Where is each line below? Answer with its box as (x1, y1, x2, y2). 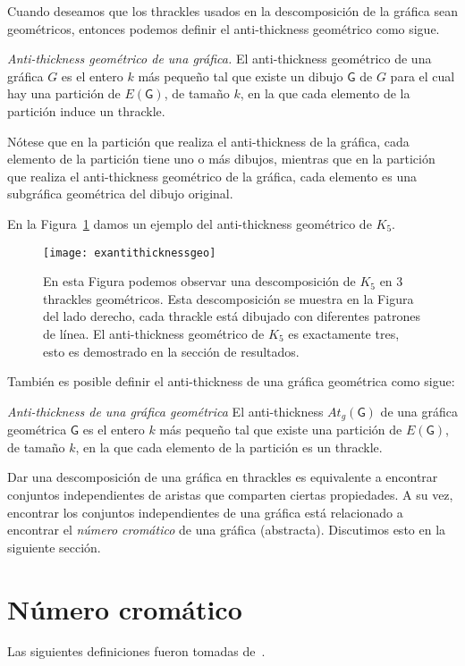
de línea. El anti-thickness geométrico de (43, 324, 265, 342)
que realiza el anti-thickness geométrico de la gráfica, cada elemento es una (7, 166, 417, 185)
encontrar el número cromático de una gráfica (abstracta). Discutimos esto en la (7, 520, 446, 539)
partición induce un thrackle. (7, 101, 165, 120)
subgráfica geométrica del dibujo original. (7, 184, 233, 203)
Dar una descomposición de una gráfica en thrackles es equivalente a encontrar (7, 468, 438, 486)
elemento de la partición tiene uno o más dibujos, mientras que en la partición (7, 149, 435, 168)
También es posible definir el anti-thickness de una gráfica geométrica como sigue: (7, 372, 455, 391)
